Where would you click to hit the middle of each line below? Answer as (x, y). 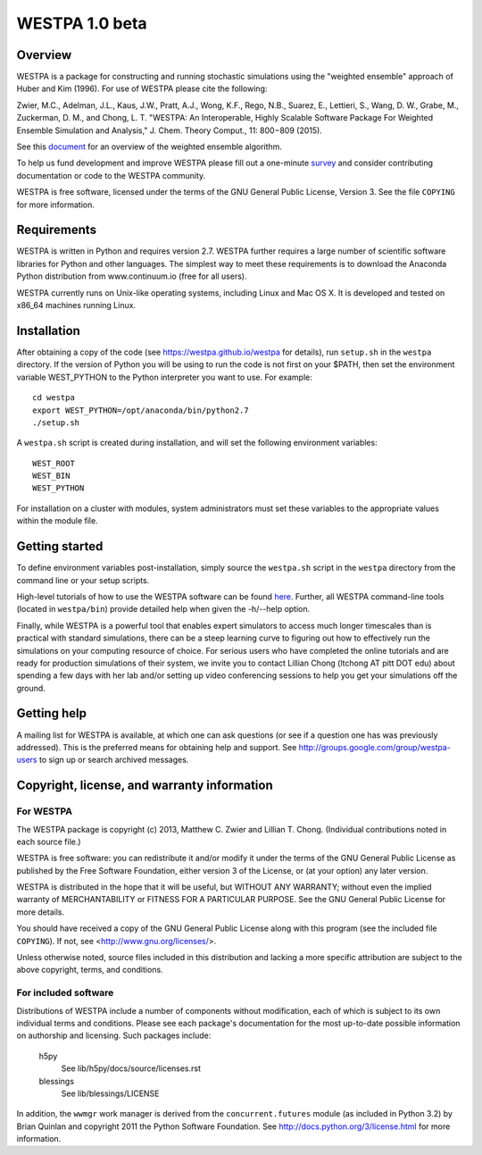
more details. (41, 912)
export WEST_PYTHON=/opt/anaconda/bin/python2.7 (141, 410)
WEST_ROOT (54, 463)
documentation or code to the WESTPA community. (111, 175)
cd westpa (54, 398)
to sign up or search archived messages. (114, 760)
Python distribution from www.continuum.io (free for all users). (132, 276)
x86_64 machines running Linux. (76, 305)
